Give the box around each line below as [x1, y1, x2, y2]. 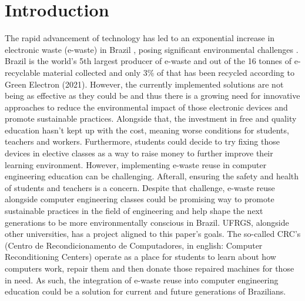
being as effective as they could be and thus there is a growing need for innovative [5, 89, 300, 102]
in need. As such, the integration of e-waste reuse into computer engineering [5, 273, 279, 286]
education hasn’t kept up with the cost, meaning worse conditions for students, [5, 123, 289, 136]
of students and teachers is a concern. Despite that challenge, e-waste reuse [5, 181, 275, 193]
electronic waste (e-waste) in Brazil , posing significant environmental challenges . [5, 43, 299, 55]
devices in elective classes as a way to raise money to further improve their [5, 147, 273, 159]
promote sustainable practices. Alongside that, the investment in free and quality [5, 112, 297, 125]
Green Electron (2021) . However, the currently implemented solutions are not [5, 78, 284, 90]
